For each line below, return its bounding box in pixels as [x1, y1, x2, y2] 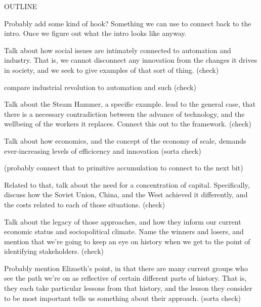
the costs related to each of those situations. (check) [4, 199, 165, 209]
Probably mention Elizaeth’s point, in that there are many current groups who [4, 262, 248, 273]
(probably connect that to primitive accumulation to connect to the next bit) [4, 162, 243, 173]
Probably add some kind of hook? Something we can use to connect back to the [4, 18, 251, 28]
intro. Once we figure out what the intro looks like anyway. [4, 28, 187, 38]
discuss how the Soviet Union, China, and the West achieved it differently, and [4, 189, 248, 200]
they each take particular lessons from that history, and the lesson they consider [4, 283, 252, 293]
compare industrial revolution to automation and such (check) [4, 81, 196, 92]
